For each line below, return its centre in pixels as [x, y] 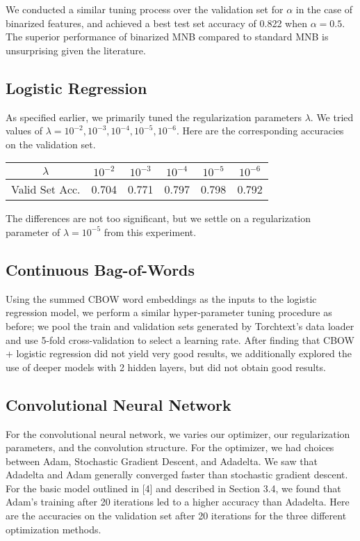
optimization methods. [54, 529]
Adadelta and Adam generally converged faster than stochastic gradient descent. [177, 475]
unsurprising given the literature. [76, 50]
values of [24, 131]
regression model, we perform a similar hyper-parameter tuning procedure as [169, 312]
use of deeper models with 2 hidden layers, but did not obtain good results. [166, 367]
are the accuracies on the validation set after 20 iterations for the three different [176, 516]
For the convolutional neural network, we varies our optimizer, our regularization [178, 433]
